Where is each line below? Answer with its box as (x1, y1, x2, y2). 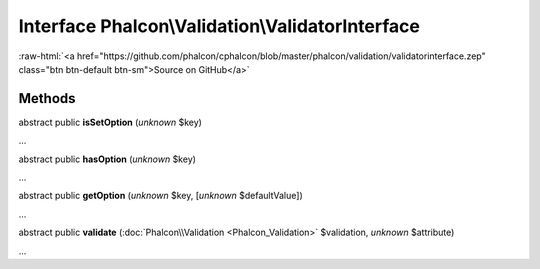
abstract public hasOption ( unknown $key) (18, 153, 197, 165)
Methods (18, 90, 76, 107)
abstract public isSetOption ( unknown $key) (18, 116, 202, 128)
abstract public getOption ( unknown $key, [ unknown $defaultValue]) (18, 190, 304, 202)
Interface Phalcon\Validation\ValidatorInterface (18, 15, 420, 37)
